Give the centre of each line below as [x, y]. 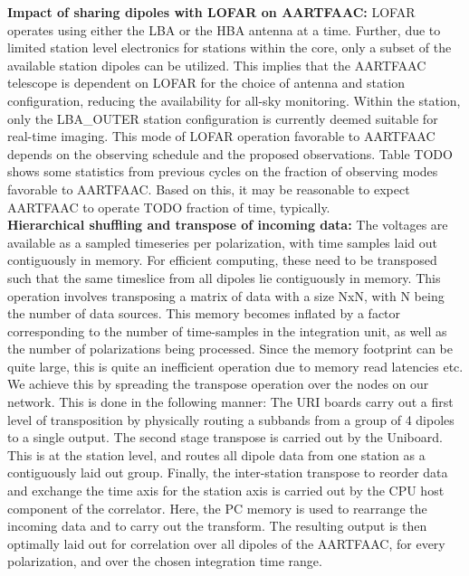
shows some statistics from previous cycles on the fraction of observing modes [223, 171]
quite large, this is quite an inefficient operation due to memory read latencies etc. [235, 366]
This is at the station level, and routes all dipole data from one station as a [216, 454]
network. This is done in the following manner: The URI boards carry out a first [230, 402]
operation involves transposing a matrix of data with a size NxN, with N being [226, 295]
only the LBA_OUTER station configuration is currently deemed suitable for [223, 118]
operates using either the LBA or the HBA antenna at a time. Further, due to [224, 29]
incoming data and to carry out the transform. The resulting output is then [217, 526]
